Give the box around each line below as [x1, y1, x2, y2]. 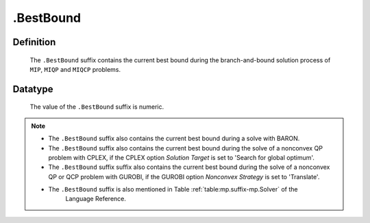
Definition [12, 36, 56, 48]
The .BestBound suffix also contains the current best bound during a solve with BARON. [48, 134, 300, 143]
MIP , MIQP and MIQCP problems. [29, 65, 121, 73]
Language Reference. [65, 195, 127, 203]
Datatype [12, 83, 53, 95]
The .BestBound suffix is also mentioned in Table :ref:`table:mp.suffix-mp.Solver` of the [48, 185, 298, 194]
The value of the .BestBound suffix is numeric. [29, 103, 164, 111]
